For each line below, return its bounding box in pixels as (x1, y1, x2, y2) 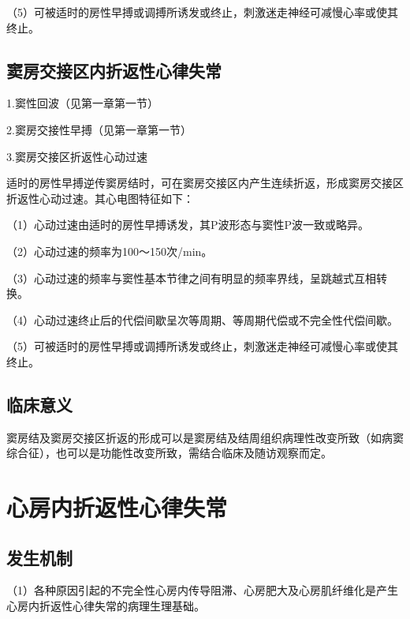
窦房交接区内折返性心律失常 (6, 58, 222, 82)
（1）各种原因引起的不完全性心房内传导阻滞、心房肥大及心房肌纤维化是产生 (6, 582, 398, 598)
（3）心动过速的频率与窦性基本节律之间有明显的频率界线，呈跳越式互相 (6, 269, 376, 286)
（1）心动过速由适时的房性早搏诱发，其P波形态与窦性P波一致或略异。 (6, 216, 370, 233)
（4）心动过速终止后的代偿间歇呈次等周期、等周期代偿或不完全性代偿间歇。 (6, 311, 398, 328)
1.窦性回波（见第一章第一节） (6, 95, 158, 111)
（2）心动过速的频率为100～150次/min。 (6, 242, 213, 259)
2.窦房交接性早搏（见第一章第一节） (6, 121, 192, 137)
